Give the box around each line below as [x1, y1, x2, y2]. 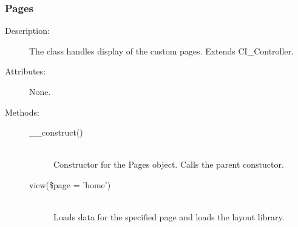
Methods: [5, 105, 39, 118]
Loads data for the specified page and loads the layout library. [53, 211, 285, 223]
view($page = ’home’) [29, 178, 111, 191]
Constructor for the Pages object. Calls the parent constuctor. [53, 158, 284, 171]
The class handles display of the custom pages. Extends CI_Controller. [29, 44, 294, 57]
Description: [5, 24, 50, 37]
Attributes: [5, 65, 46, 77]
